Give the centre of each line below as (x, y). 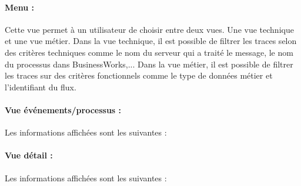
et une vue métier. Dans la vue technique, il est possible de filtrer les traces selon (151, 41)
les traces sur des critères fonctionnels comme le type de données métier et (139, 75)
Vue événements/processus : (63, 109)
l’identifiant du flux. (41, 87)
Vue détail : (29, 155)
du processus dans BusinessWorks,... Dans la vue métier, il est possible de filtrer (149, 64)
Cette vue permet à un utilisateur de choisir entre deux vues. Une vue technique (149, 29)
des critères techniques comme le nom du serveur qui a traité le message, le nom (149, 52)
